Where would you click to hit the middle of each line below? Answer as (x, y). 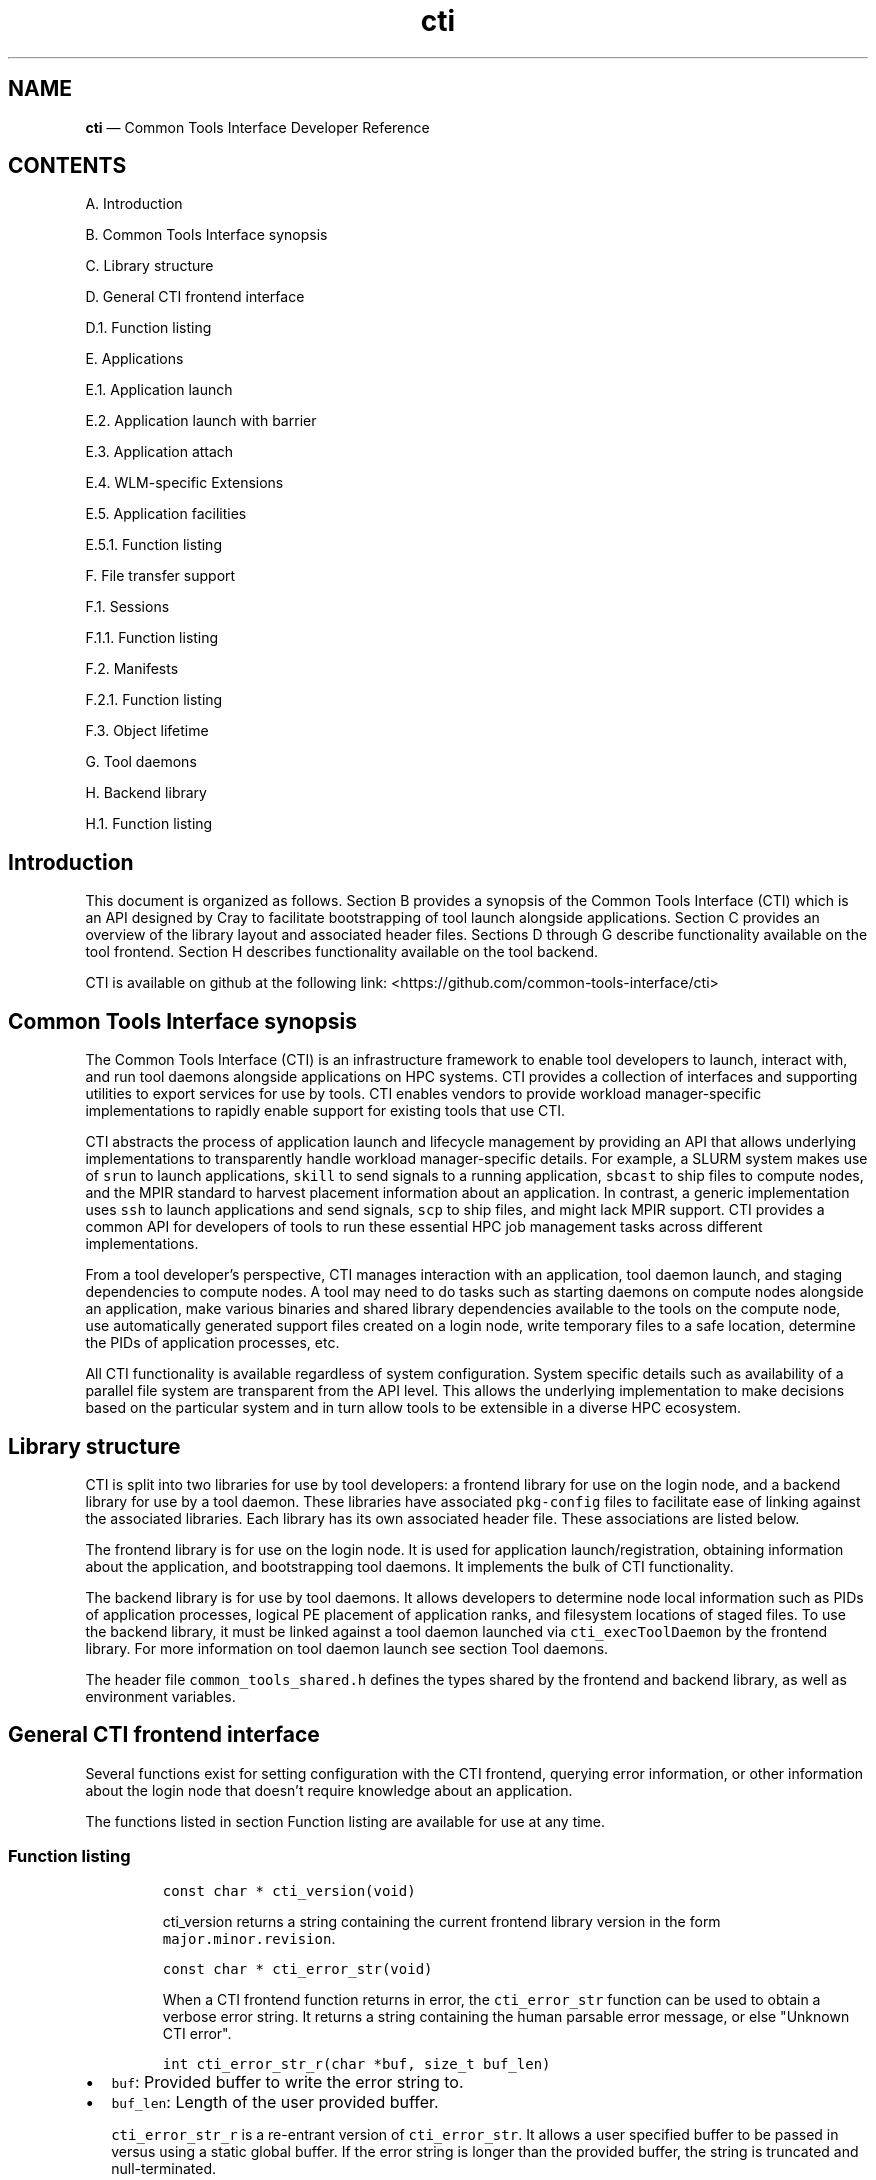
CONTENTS (67, 166)
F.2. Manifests (132, 669)
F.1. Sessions (127, 607)
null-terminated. (164, 2168)
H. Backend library (146, 793)
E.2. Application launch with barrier (201, 421)
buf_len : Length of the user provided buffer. (275, 2101)
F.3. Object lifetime (147, 731)
